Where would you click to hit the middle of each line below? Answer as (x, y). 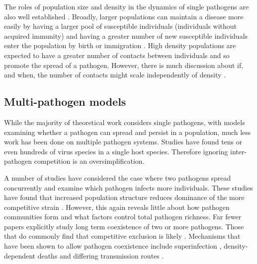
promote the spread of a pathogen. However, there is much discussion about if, (124, 65)
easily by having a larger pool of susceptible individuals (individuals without (120, 26)
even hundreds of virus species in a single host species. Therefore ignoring (116, 151)
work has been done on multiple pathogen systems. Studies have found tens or (123, 142)
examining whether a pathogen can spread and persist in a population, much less (128, 132)
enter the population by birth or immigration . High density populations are (120, 45)
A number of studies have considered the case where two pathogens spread (118, 177)
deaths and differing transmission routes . (101, 255)
